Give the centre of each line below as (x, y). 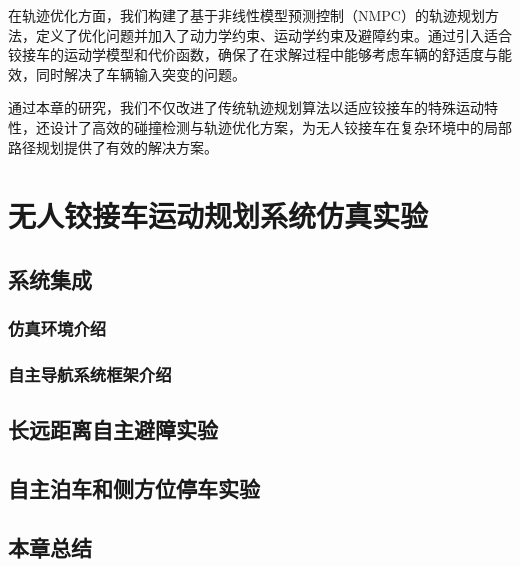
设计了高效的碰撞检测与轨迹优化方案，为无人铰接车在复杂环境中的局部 (280, 126)
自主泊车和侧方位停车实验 (134, 488)
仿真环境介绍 (57, 328)
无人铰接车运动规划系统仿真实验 (218, 215)
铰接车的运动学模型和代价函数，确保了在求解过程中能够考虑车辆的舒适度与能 (260, 54)
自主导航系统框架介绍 (90, 374)
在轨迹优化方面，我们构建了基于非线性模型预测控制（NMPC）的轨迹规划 (246, 15)
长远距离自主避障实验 (113, 429)
